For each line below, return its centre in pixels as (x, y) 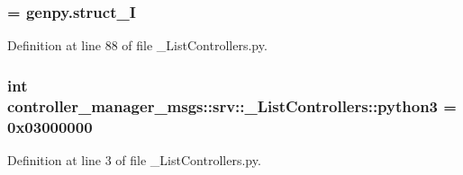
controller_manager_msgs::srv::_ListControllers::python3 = (232, 105)
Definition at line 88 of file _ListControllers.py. (137, 45)
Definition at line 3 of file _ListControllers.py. (134, 159)
